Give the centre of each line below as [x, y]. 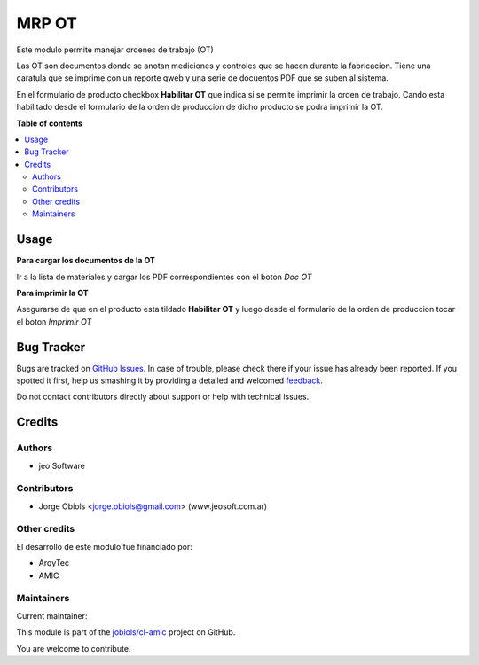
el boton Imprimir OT [54, 321]
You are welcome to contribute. [74, 648]
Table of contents [50, 123]
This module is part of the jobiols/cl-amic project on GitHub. [126, 632]
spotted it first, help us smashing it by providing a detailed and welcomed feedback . [170, 380]
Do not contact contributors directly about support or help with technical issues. [163, 397]
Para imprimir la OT [52, 293]
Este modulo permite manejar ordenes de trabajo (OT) [115, 50]
